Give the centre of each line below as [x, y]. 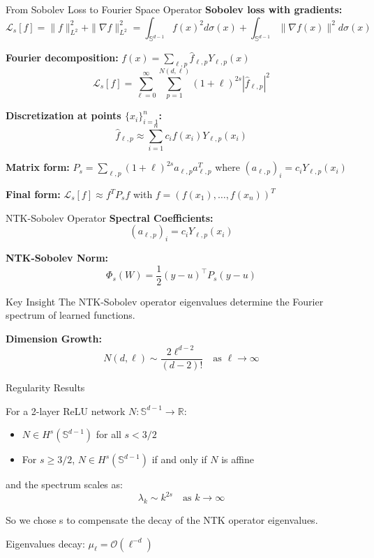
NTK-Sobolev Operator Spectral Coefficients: [110, 217]
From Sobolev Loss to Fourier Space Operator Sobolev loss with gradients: [174, 9]
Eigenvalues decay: [45, 543]
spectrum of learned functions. [70, 315]
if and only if [179, 459]
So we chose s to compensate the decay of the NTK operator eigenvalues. [162, 520]
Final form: [33, 194]
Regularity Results [45, 387]
